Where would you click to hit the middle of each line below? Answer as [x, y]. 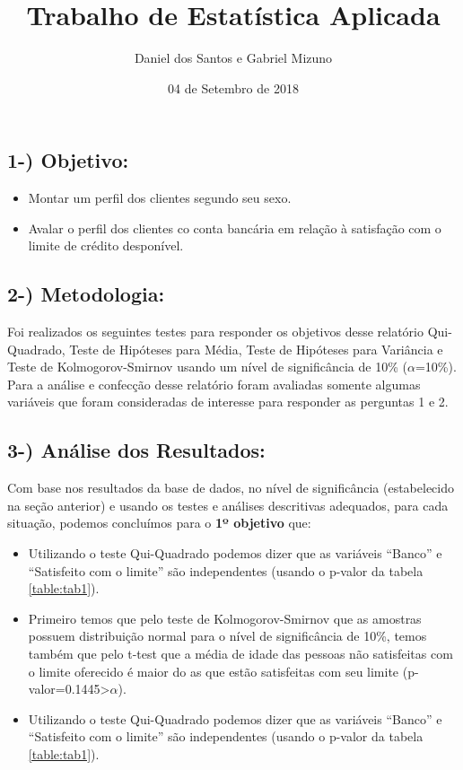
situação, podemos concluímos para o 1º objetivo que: [159, 523]
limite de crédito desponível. [106, 245]
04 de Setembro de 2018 [233, 87]
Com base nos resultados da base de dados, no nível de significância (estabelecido [231, 488]
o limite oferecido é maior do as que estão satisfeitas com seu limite [214, 671]
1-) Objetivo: [68, 160]
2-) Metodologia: [86, 294]
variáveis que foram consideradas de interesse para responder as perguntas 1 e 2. [228, 402]
